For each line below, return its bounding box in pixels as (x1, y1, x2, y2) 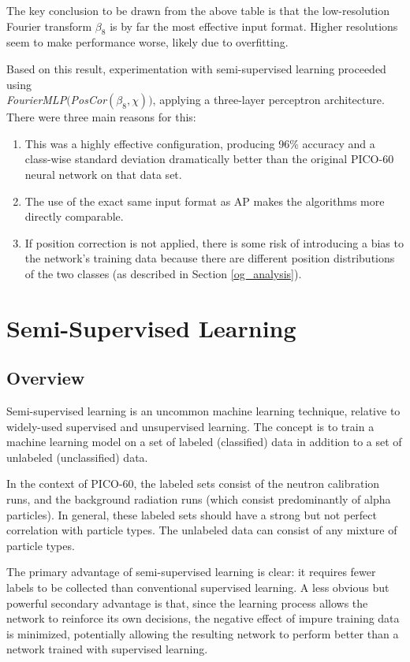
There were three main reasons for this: (6, 109, 196, 125)
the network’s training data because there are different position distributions (24, 250, 395, 266)
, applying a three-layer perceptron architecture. (152, 91, 385, 108)
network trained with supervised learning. (6, 641, 208, 657)
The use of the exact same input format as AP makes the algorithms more (24, 192, 385, 209)
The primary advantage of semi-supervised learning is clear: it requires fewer (6, 563, 376, 580)
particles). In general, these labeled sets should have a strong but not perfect (6, 506, 377, 523)
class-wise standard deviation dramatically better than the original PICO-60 (24, 151, 394, 167)
